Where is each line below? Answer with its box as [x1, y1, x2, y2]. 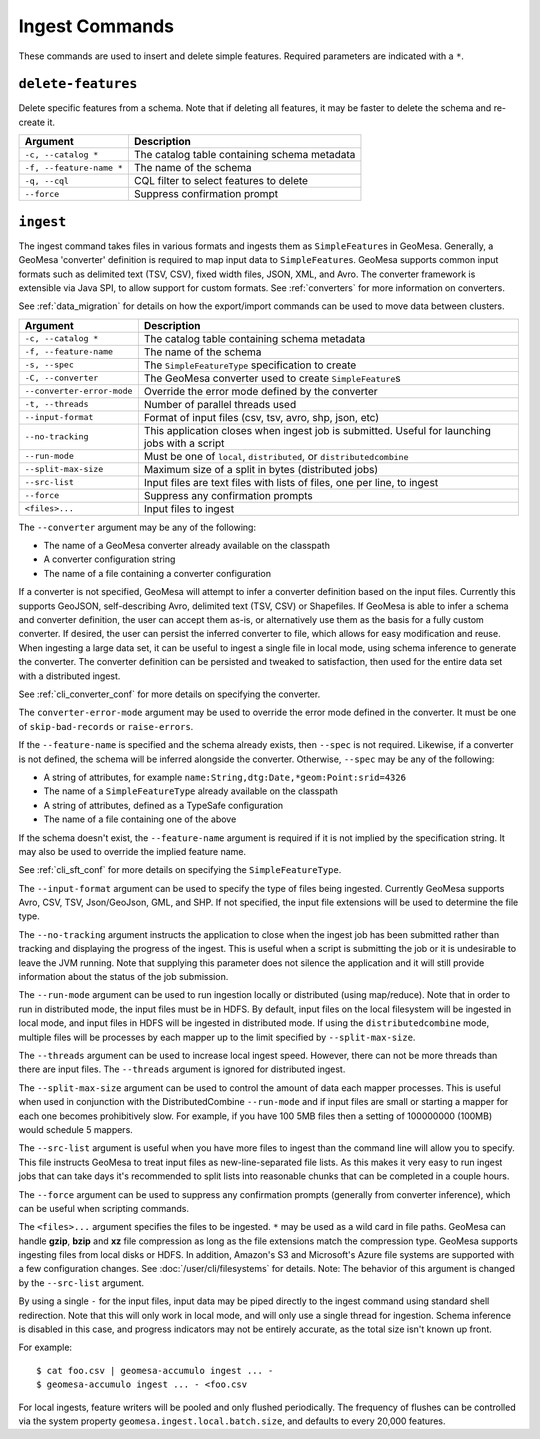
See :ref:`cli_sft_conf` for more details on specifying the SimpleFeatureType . [18, 864, 342, 876]
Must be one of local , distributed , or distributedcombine [143, 449, 409, 463]
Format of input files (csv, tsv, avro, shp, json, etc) [143, 410, 380, 424]
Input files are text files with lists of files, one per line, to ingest [143, 475, 439, 489]
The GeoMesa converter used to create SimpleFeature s [143, 371, 401, 385]
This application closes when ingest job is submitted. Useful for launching [143, 423, 492, 437]
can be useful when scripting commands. [18, 1202, 190, 1214]
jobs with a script [143, 436, 225, 450]
